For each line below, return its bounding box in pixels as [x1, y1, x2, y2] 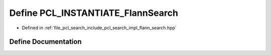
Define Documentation [9, 38, 82, 46]
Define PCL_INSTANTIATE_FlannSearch [9, 7, 178, 18]
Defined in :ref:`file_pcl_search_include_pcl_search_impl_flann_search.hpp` [22, 25, 177, 31]
